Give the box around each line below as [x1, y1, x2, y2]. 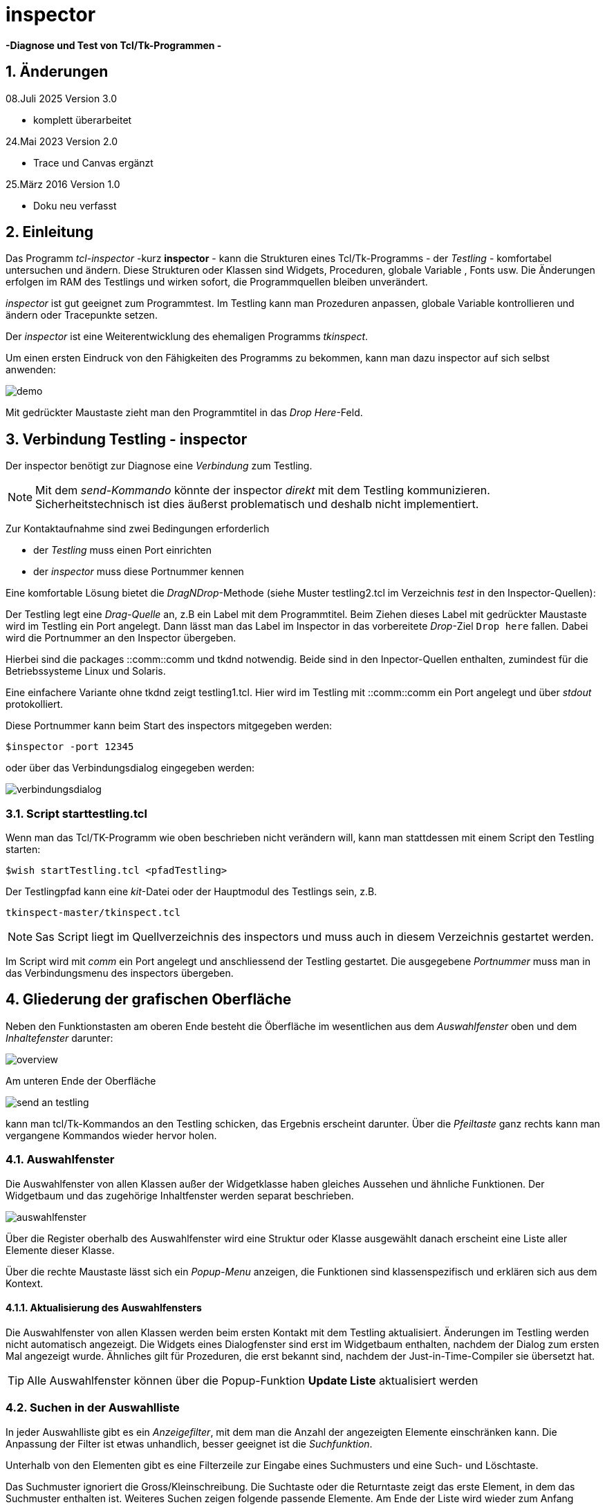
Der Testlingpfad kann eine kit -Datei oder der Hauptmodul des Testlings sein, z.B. [6, 886, 378, 898]
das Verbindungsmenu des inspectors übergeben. [6, 967, 234, 980]
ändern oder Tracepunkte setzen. [6, 309, 158, 321]
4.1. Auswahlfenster [6, 1152, 115, 1167]
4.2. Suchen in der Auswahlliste [6, 1401, 180, 1415]
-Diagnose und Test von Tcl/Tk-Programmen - [6, 39, 222, 51]
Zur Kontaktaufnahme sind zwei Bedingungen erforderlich [6, 523, 270, 535]
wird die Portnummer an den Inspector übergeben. [6, 632, 236, 644]
